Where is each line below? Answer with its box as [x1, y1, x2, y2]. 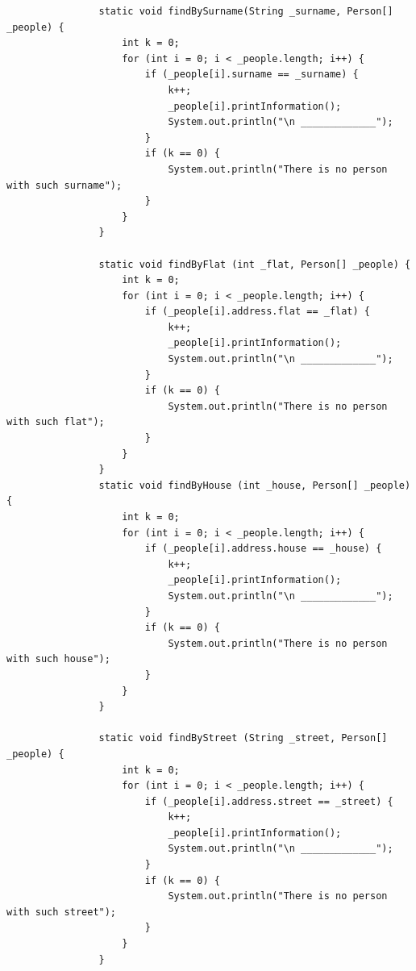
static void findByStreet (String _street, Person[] [98, 732, 388, 744]
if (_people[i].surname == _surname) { [144, 69, 359, 81]
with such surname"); [6, 179, 123, 191]
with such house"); [6, 653, 110, 665]
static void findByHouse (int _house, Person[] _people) [98, 479, 411, 491]
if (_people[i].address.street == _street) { [144, 795, 393, 807]
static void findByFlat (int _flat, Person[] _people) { [98, 258, 411, 270]
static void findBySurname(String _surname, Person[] [98, 6, 393, 17]
